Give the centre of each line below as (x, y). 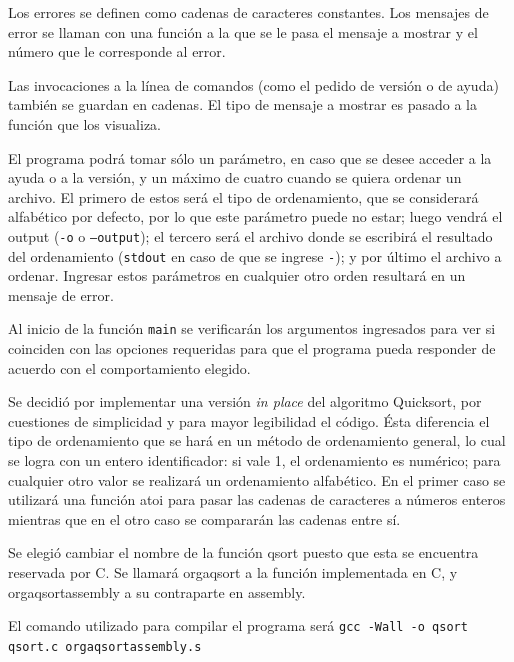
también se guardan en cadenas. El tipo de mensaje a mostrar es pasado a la (242, 104)
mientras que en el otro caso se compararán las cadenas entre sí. (204, 518)
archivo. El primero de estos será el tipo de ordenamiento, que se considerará (243, 196)
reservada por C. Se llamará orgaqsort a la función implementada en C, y (233, 572)
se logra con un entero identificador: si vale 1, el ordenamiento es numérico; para (254, 460)
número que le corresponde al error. (117, 51)
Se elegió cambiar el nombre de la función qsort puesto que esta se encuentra (243, 552)
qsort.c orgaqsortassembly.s (105, 646)
